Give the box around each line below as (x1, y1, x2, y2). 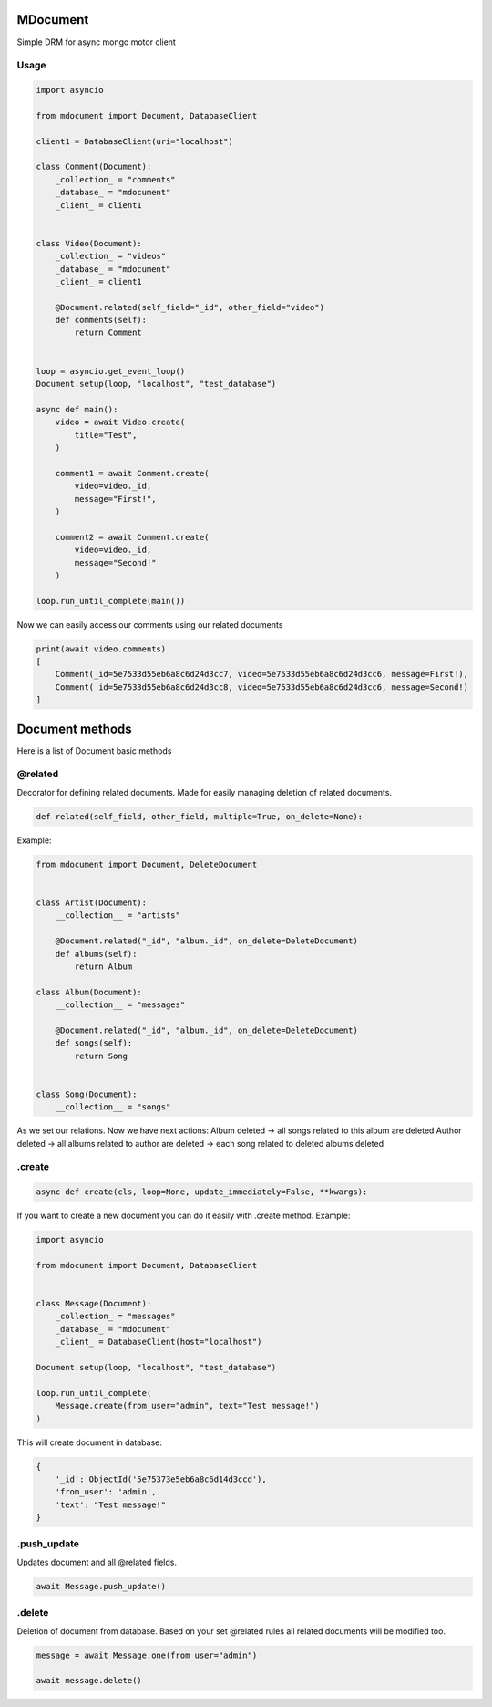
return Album (74, 961, 133, 972)
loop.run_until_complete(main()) (36, 596, 186, 606)
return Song (74, 1050, 128, 1061)
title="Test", (74, 430, 138, 440)
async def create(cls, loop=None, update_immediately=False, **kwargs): (36, 1187, 368, 1197)
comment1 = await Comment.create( (55, 468, 210, 478)
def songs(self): (55, 1038, 133, 1048)
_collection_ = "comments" (55, 174, 177, 184)
